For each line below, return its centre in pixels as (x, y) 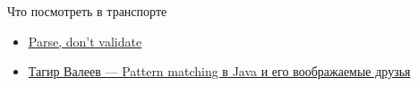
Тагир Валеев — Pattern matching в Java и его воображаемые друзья (219, 71)
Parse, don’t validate (85, 41)
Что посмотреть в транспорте (87, 11)
